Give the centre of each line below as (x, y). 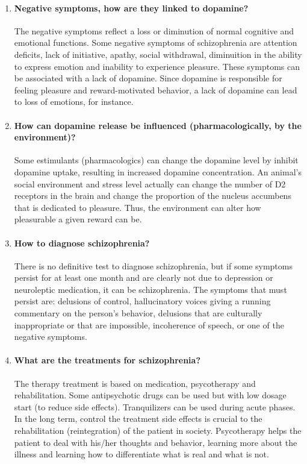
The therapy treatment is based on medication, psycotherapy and (135, 383)
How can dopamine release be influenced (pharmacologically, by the (158, 125)
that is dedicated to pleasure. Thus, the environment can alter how (138, 207)
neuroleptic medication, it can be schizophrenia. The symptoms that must (150, 289)
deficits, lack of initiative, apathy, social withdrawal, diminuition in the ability (158, 54)
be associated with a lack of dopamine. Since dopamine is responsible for (148, 78)
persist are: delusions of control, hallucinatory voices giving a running (142, 301)
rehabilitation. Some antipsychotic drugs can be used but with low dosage (150, 395)
